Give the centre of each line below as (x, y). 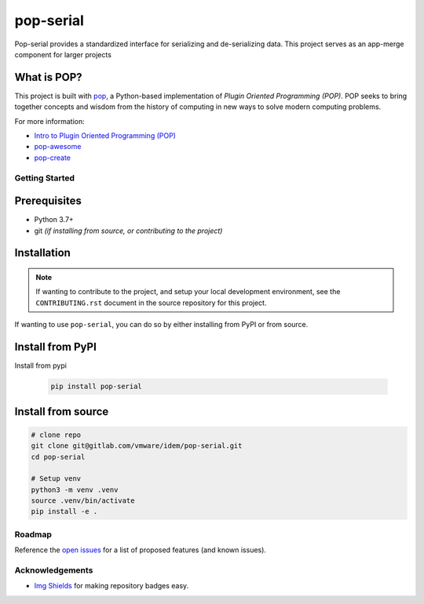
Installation (42, 253)
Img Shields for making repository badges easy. (111, 586)
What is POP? (48, 77)
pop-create (52, 158)
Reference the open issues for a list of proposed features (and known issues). (141, 550)
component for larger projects (63, 54)
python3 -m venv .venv (75, 489)
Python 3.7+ (54, 220)
